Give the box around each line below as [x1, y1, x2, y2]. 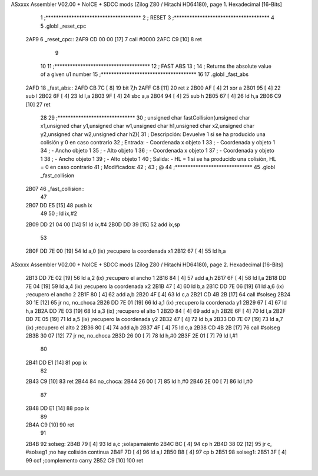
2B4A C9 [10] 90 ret [25, 421, 75, 428]
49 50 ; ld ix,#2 [40, 210, 78, 217]
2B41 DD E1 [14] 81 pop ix [25, 359, 87, 366]
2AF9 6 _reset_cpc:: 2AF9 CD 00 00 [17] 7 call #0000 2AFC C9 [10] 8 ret [25, 36, 203, 43]
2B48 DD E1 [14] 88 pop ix [25, 405, 90, 412]
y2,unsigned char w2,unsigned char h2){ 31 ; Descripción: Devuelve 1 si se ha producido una [40, 130, 266, 138]
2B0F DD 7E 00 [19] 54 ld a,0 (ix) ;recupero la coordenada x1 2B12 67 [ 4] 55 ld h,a [25, 247, 226, 254]
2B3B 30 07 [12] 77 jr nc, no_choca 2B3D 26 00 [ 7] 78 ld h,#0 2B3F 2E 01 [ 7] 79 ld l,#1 [25, 332, 238, 339]
